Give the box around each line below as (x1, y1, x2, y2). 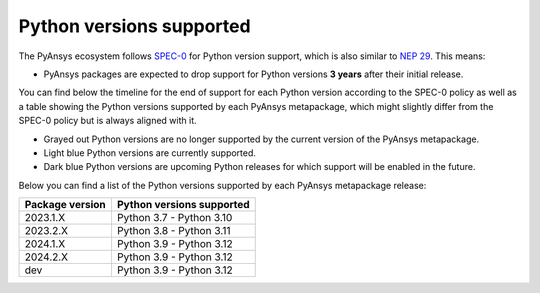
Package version (24, 198, 107, 212)
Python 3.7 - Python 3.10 (116, 211, 233, 225)
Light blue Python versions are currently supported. (43, 146, 257, 159)
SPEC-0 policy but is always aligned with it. (18, 115, 197, 127)
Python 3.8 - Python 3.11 (116, 224, 231, 238)
